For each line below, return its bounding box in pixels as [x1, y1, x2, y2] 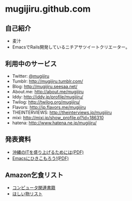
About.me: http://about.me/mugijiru [12, 89, 84, 94]
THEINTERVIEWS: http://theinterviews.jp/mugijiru [12, 109, 112, 115]
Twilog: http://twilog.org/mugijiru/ [12, 99, 80, 105]
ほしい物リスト [12, 191, 43, 197]
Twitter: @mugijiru [12, 73, 50, 79]
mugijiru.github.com [5, 3, 91, 15]
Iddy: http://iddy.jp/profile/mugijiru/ [12, 94, 83, 100]
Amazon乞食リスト [5, 171, 64, 179]
